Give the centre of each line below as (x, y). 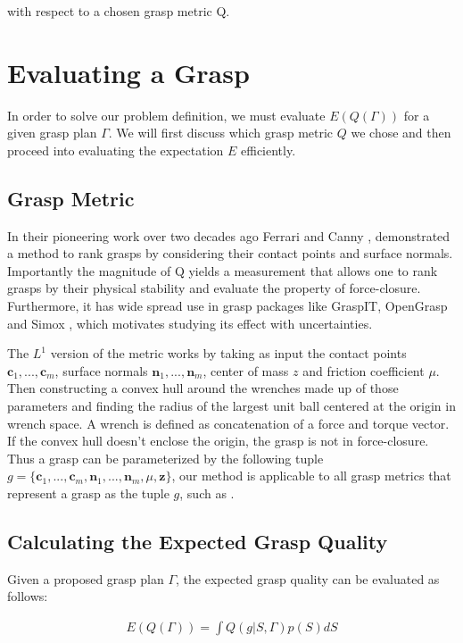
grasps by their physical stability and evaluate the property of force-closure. (214, 288)
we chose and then (401, 133)
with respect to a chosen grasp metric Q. (119, 11)
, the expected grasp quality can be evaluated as (308, 578)
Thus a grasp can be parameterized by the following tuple (165, 458)
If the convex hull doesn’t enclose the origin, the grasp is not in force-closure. (218, 441)
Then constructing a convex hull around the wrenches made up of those (203, 388)
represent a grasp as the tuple (88, 493)
